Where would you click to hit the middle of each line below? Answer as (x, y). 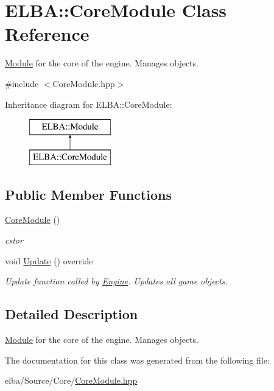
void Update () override (49, 260)
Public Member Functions (88, 194)
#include (22, 83)
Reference (47, 34)
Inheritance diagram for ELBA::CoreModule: (89, 104)
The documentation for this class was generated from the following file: (137, 360)
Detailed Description (72, 314)
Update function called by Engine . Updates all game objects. (116, 281)
